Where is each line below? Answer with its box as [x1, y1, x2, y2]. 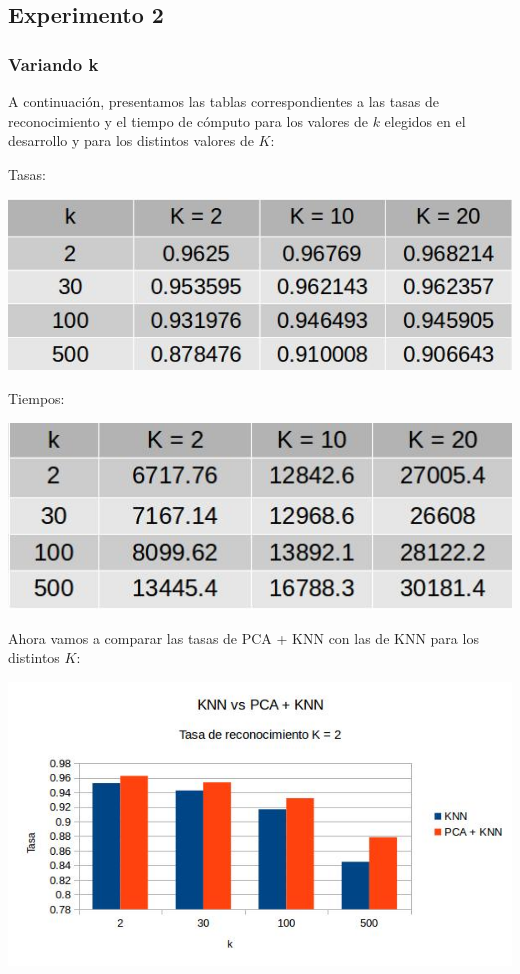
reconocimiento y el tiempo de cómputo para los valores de [8, 110, 368, 131]
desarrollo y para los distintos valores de [8, 130, 254, 151]
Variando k [8, 51, 99, 76]
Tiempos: [8, 387, 65, 408]
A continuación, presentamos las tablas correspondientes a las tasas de [8, 91, 439, 111]
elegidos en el [384, 110, 466, 131]
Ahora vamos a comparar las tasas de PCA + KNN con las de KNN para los [8, 627, 479, 648]
